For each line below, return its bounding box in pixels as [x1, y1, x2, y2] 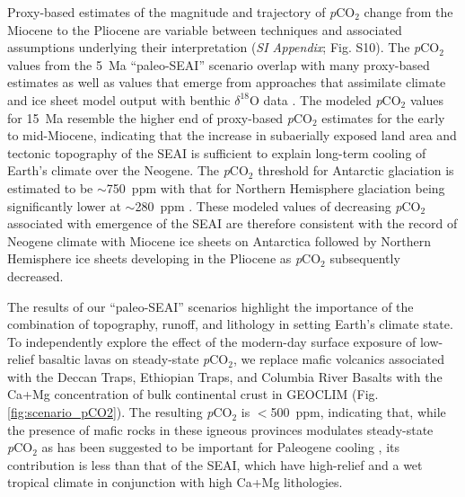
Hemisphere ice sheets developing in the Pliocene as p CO [7, 249, 321, 268]
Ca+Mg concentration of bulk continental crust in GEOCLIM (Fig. [7, 385, 379, 404]
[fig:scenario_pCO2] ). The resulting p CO [7, 403, 232, 422]
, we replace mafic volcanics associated [232, 350, 445, 368]
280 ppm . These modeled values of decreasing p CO [135, 196, 421, 215]
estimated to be [7, 178, 93, 197]
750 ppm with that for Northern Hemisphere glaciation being [106, 178, 445, 197]
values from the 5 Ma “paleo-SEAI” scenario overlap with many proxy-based [7, 55, 430, 74]
